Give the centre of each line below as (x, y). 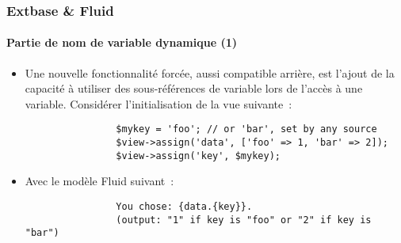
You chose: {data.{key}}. (184, 206)
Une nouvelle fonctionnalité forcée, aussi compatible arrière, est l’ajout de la (210, 72)
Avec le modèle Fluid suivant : (99, 181)
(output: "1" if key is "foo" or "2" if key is (244, 220)
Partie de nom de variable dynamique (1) (122, 42)
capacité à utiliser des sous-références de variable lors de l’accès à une (194, 88)
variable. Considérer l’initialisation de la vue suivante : (158, 103)
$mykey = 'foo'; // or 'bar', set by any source (246, 129)
